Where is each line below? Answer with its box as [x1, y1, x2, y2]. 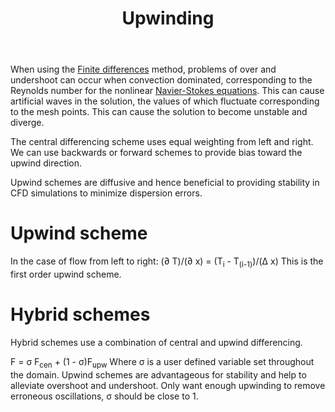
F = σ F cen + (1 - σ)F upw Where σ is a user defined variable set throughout [10, 355, 315, 370]
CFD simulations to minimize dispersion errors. [10, 187, 203, 199]
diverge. [10, 117, 45, 129]
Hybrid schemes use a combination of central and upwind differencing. [10, 336, 303, 348]
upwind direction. [10, 157, 83, 169]
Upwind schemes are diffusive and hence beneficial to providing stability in [10, 177, 320, 189]
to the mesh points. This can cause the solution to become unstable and [10, 106, 308, 118]
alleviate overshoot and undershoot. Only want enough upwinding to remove [10, 379, 326, 391]
